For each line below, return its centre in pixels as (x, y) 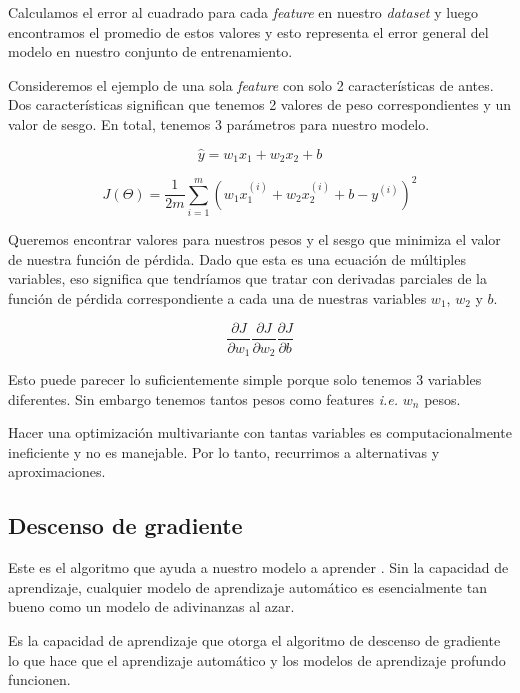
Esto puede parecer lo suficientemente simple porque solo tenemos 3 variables (245, 378)
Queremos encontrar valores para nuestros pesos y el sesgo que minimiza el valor (254, 239)
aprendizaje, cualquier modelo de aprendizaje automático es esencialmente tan (247, 586)
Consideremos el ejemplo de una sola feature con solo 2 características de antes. (251, 84)
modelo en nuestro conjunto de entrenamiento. (150, 51)
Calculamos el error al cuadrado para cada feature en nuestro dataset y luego (243, 12)
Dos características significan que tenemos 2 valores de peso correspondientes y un (260, 104)
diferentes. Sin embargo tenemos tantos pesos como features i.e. (203, 398)
